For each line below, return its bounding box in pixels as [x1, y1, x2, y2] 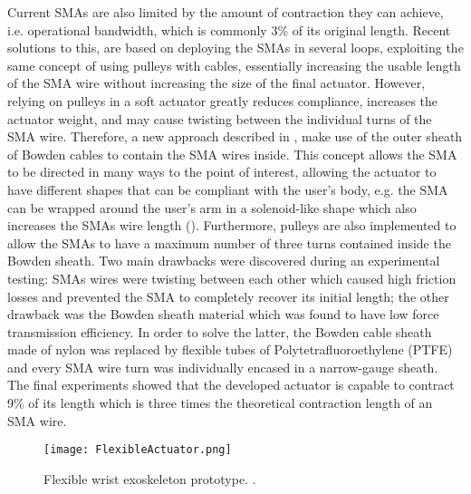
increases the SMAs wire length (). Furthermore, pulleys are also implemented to [7, 216, 457, 235]
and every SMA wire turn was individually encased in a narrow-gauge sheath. [7, 357, 438, 376]
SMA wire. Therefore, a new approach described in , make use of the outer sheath [7, 127, 463, 146]
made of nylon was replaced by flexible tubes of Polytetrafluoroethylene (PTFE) [7, 340, 453, 359]
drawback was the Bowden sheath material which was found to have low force [7, 305, 439, 324]
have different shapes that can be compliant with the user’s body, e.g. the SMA [7, 179, 448, 199]
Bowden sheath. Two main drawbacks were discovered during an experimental [7, 251, 440, 270]
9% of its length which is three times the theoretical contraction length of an [7, 393, 433, 412]
